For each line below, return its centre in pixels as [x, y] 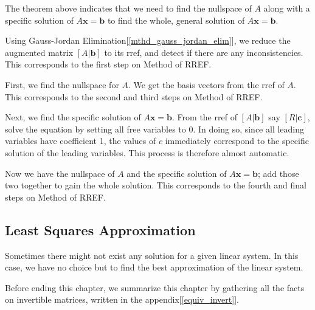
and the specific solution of [177, 173]
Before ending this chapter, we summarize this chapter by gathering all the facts [155, 287]
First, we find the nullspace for [62, 84]
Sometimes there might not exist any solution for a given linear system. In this [152, 255]
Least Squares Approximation [100, 229]
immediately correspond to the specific [237, 141]
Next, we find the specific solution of [73, 117]
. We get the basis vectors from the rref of [206, 84]
